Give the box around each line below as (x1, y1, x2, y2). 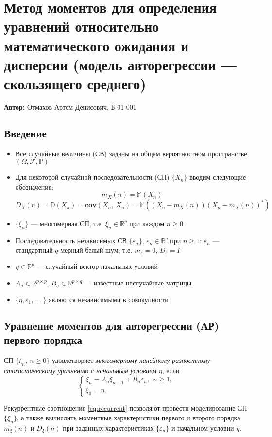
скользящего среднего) (4, 73, 146, 93)
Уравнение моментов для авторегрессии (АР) (4, 318, 219, 333)
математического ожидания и (4, 35, 189, 55)
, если (162, 365, 180, 375)
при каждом (129, 218, 165, 228)
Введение (4, 125, 47, 140)
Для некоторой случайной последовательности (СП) (15, 172, 170, 182)
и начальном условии (171, 422, 234, 433)
